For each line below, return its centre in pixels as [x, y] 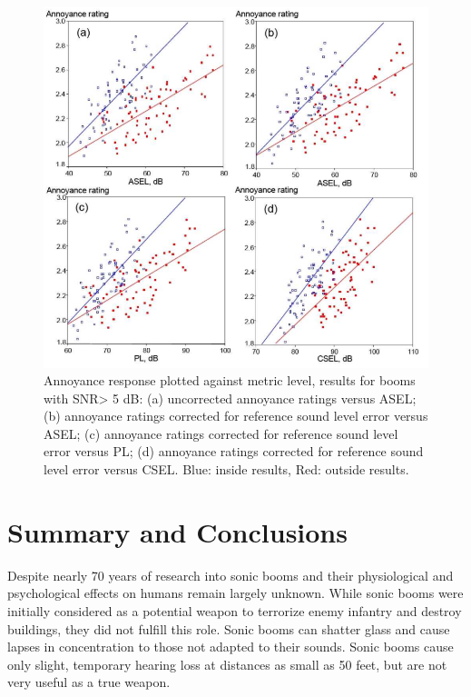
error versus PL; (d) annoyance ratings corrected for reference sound [234, 451]
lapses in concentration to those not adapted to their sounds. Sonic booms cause [231, 647]
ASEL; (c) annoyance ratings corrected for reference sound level [221, 433]
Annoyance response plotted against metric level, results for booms [230, 380]
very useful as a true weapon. [89, 682]
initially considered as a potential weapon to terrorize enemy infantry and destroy [235, 610]
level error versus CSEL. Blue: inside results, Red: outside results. [226, 469]
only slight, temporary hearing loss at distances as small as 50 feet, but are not [227, 664]
